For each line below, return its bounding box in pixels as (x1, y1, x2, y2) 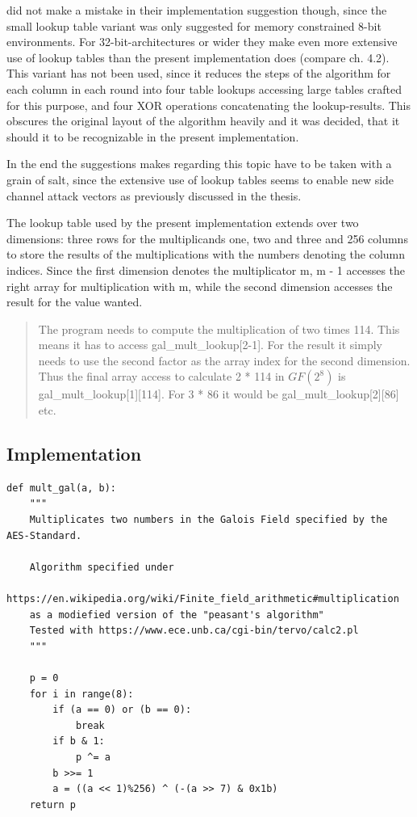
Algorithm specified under (29, 561, 174, 573)
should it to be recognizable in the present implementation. (6, 128, 299, 145)
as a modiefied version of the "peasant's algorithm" (29, 609, 324, 621)
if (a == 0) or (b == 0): (52, 704, 192, 716)
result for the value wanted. (6, 293, 143, 310)
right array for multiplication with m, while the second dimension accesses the (6, 277, 393, 294)
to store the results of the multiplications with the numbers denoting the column (6, 246, 406, 263)
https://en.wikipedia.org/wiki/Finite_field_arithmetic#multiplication (6, 593, 399, 605)
